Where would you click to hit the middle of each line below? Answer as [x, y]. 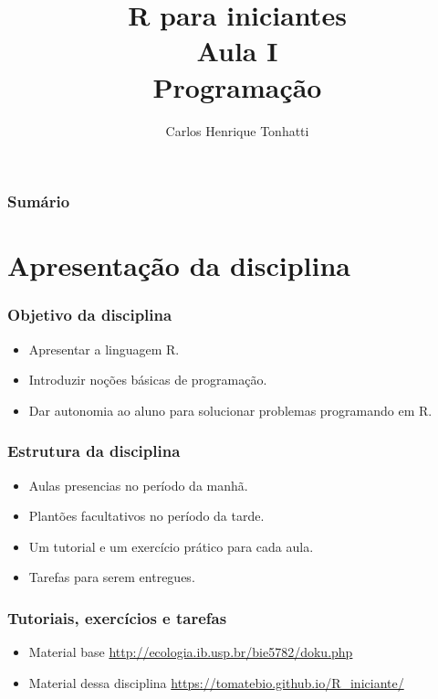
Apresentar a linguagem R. [104, 349]
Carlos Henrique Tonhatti [237, 130]
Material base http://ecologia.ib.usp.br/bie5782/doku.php [191, 652]
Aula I [237, 51]
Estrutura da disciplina [94, 451]
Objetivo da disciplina [90, 315]
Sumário [39, 201]
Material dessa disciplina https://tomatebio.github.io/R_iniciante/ [216, 682]
